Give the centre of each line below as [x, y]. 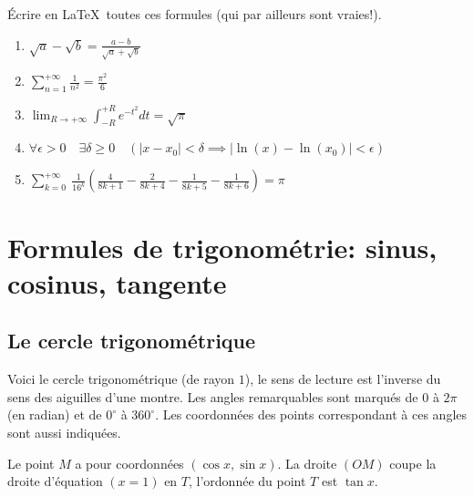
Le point [31, 463]
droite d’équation [55, 481]
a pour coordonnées [129, 463]
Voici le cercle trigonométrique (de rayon [121, 379]
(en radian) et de [55, 414]
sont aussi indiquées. [64, 432]
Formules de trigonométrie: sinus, [222, 247]
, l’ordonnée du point [247, 481]
